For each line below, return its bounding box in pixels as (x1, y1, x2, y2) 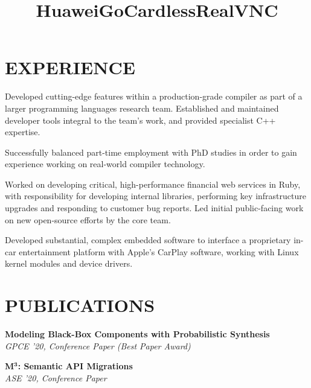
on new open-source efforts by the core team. (5, 213, 171, 226)
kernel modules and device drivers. (5, 257, 133, 270)
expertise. (5, 126, 40, 138)
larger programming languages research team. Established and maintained (5, 101, 279, 114)
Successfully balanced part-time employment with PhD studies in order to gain (5, 145, 297, 158)
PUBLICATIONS (5, 293, 155, 317)
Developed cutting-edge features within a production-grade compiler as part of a (5, 90, 303, 103)
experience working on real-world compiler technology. (5, 157, 205, 170)
